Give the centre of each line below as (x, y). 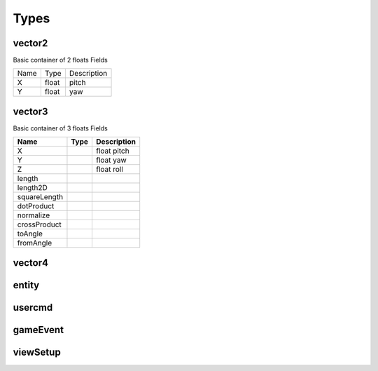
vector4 (31, 263)
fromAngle (35, 243)
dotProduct (36, 206)
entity (26, 285)
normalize (34, 215)
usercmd (33, 308)
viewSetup (37, 352)
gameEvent (38, 330)
